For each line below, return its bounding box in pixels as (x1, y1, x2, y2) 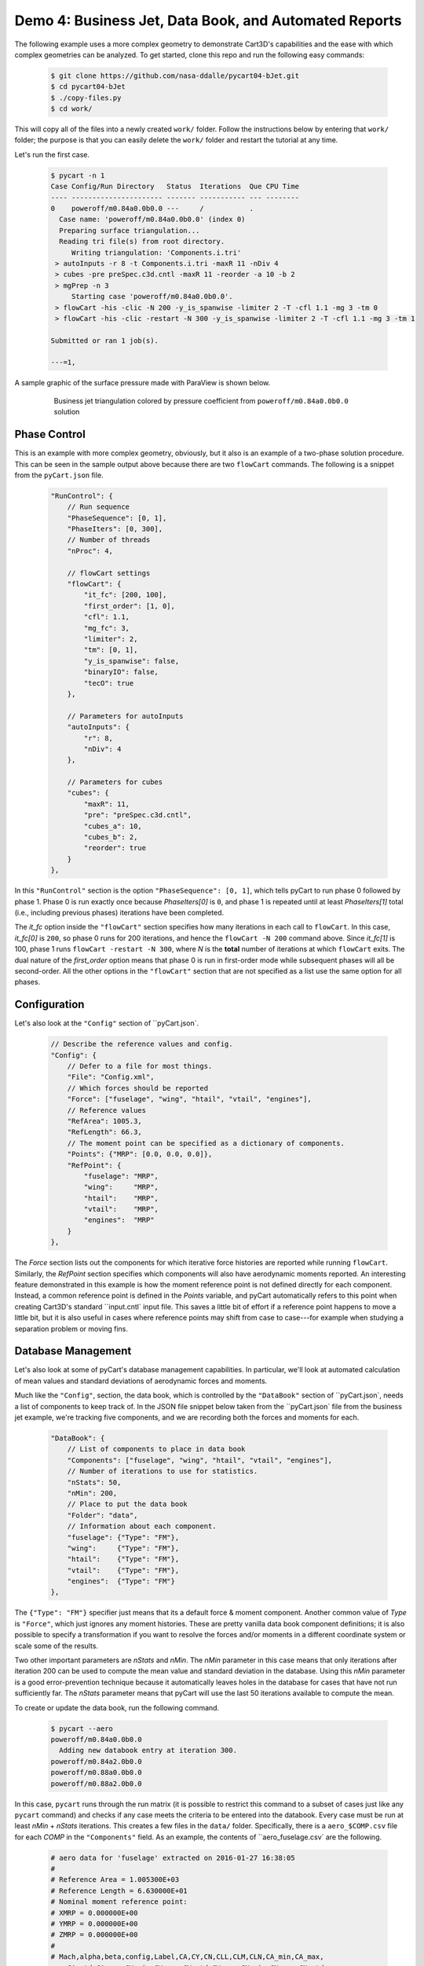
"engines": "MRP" (83, 1216, 155, 1224)
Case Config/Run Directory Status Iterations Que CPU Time (50, 182, 300, 191)
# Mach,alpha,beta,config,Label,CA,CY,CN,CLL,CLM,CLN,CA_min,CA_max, (50, 1953, 324, 1961)
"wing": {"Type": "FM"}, (67, 1544, 180, 1552)
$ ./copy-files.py (50, 93, 122, 102)
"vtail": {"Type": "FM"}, (67, 1566, 180, 1574)
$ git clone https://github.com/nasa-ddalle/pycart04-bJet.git (50, 71, 300, 80)
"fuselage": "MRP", (83, 1172, 159, 1180)
